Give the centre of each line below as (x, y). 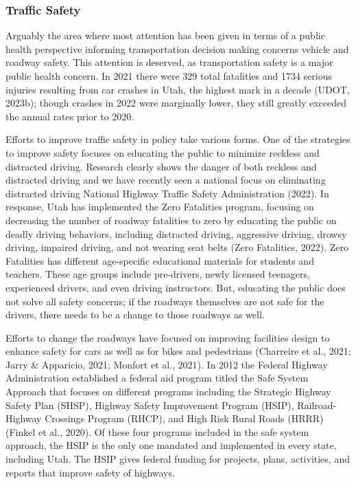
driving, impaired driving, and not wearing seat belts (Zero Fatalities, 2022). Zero (177, 247)
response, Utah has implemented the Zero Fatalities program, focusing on (160, 207)
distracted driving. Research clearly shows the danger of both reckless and (161, 166)
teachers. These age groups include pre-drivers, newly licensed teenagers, (158, 274)
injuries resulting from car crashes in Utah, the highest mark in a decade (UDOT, (178, 89)
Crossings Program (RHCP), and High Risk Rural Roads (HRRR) (184, 418)
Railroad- (317, 405)
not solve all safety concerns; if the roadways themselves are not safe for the (165, 301)
